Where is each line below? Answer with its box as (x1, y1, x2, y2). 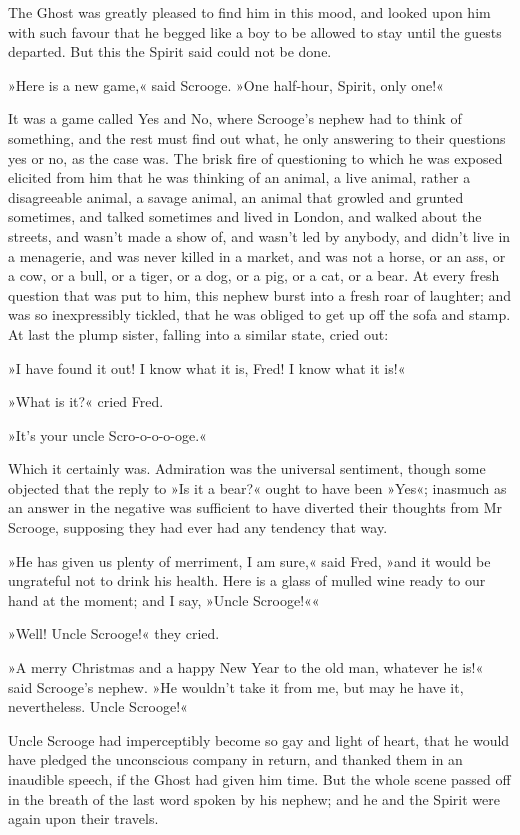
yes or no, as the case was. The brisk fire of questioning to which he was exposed (8, 147, 503, 168)
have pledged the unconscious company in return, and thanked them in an (8, 749, 463, 770)
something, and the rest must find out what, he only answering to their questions (8, 127, 506, 148)
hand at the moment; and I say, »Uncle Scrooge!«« (8, 589, 320, 610)
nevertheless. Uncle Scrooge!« (8, 696, 188, 717)
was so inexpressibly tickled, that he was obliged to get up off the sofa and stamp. (8, 304, 511, 325)
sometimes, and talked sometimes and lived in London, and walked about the (8, 206, 482, 227)
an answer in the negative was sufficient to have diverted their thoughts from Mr (8, 497, 502, 518)
